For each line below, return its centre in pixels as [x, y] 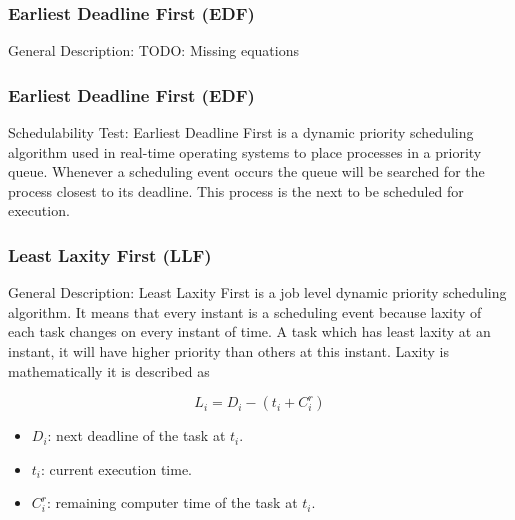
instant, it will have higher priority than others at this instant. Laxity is [228, 351]
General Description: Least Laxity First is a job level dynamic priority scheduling [257, 292]
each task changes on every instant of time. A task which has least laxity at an [249, 331]
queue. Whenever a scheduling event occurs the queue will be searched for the [246, 171]
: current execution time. [116, 468]
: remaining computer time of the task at [172, 502]
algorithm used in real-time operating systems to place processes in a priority [245, 151]
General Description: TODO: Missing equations [154, 50]
